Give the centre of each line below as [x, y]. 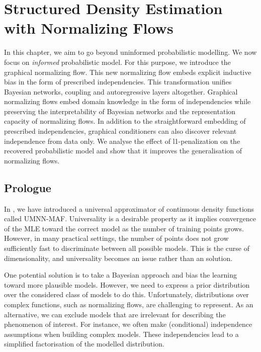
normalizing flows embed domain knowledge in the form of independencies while [127, 101]
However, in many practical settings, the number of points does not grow [116, 238]
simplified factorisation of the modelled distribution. [84, 344]
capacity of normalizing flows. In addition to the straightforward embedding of [125, 121]
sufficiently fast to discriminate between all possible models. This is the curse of [127, 248]
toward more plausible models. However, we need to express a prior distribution [127, 284]
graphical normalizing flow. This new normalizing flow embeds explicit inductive [128, 72]
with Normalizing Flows [89, 28]
